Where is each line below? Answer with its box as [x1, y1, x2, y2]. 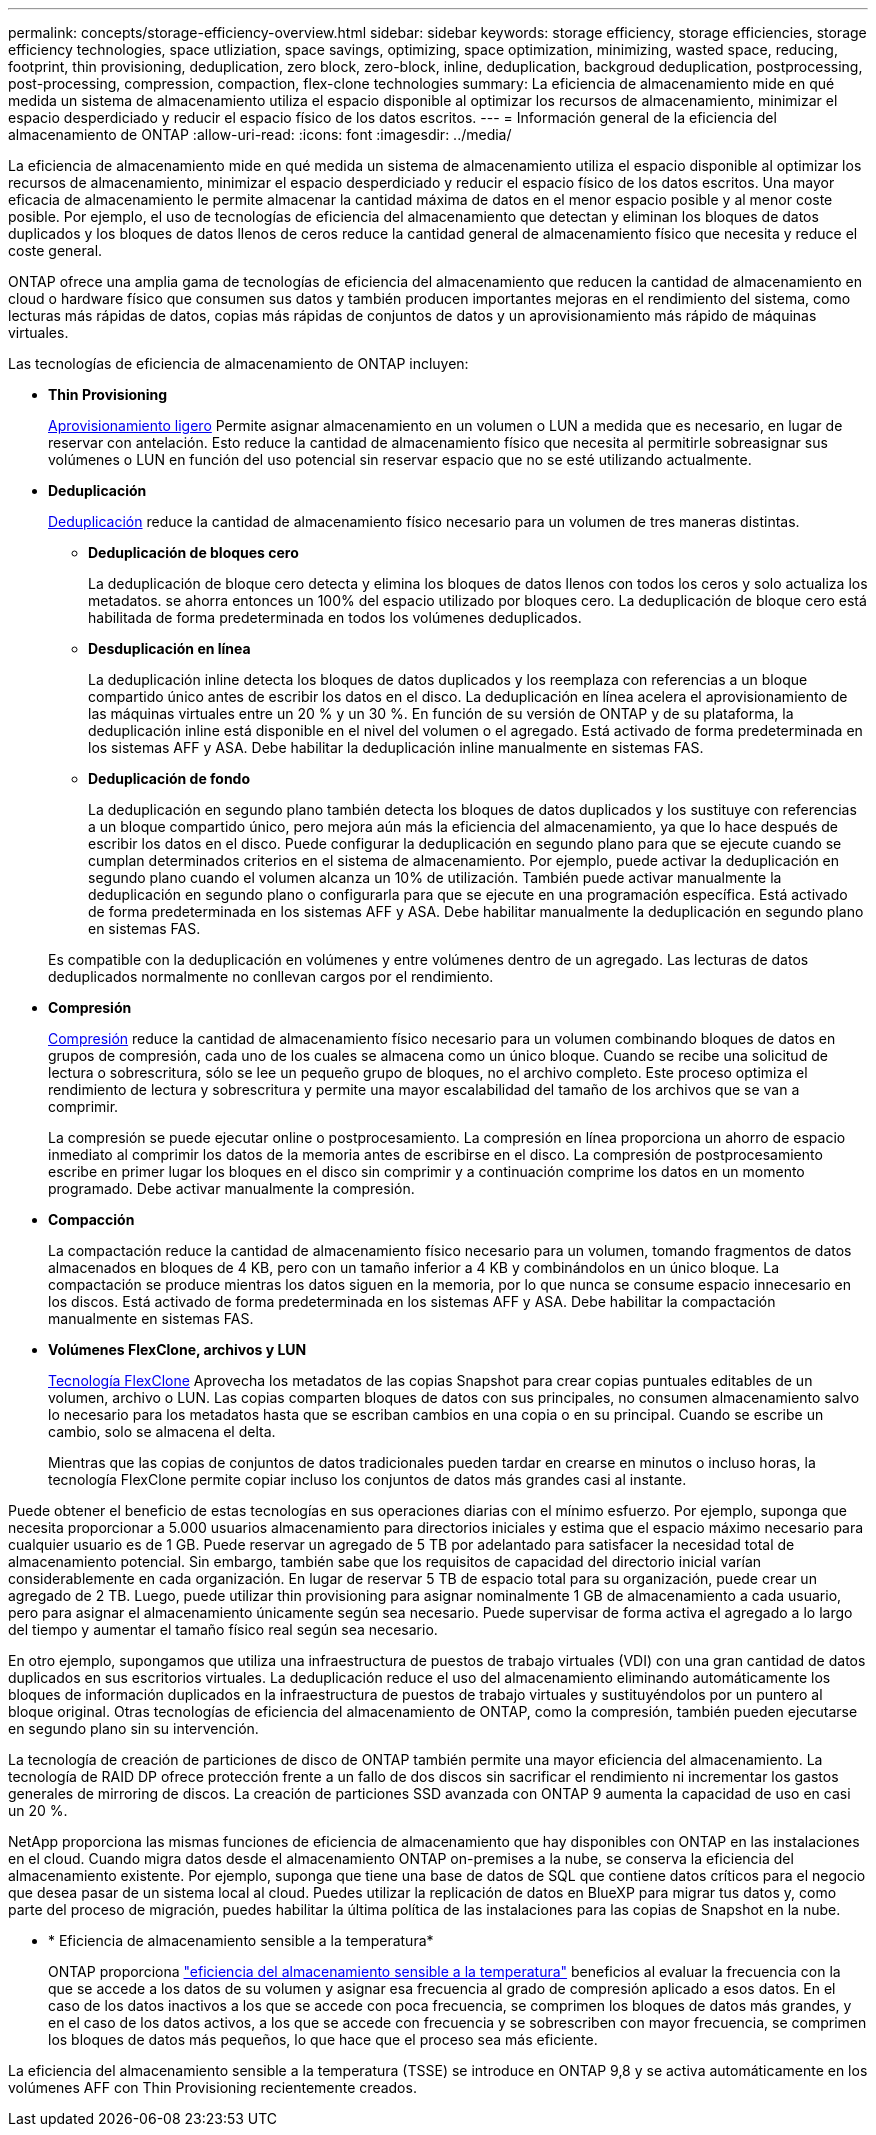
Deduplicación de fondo [88, 770, 251, 787]
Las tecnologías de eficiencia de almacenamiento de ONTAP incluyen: [8, 355, 469, 372]
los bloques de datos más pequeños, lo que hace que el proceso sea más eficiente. [48, 2031, 598, 2048]
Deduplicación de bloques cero [88, 544, 299, 561]
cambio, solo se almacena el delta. [48, 1423, 276, 1440]
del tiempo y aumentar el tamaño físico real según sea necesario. [8, 1621, 438, 1638]
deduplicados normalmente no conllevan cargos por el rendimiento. [48, 968, 494, 985]
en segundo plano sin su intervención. [8, 1720, 259, 1737]
